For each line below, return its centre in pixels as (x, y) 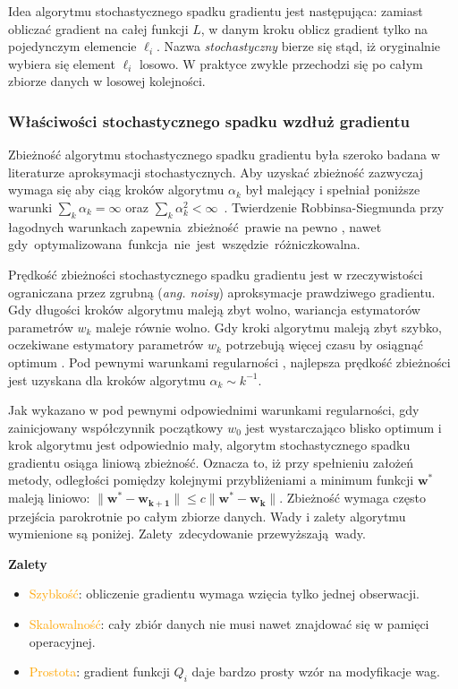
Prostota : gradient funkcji (99, 672)
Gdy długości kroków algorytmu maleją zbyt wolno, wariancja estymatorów (214, 310)
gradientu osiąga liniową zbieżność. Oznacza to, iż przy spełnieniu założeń (211, 462)
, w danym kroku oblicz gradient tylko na (314, 28)
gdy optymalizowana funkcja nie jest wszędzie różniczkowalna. (184, 244)
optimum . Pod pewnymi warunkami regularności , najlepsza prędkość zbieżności (229, 362)
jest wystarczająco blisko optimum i (343, 427)
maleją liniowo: (49, 498)
